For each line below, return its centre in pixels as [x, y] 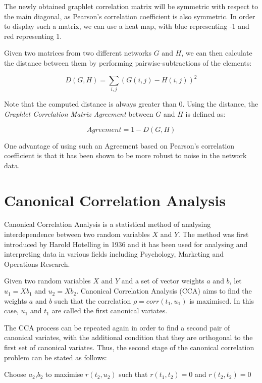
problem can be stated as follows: [56, 357]
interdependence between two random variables [77, 234]
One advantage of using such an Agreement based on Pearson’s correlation [119, 145]
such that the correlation [93, 300]
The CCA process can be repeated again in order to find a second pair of [117, 327]
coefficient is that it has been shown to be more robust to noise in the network [125, 155]
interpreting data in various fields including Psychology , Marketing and [114, 254]
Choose [15, 374]
